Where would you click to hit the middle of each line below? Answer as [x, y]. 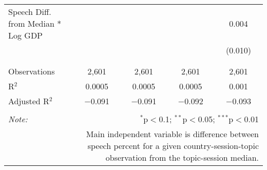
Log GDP [26, 35]
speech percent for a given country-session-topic [173, 146]
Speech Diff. [30, 12]
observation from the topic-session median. [182, 157]
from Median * [35, 23]
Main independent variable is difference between [172, 134]
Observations [32, 71]
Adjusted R [29, 101]
